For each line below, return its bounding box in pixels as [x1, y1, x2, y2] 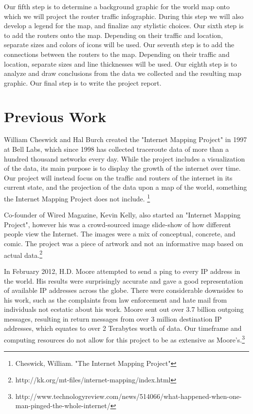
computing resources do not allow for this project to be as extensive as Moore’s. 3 [4, 333, 245, 344]
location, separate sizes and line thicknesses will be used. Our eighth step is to [4, 58, 237, 69]
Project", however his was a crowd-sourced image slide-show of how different [4, 219, 231, 229]
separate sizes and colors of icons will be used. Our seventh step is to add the [4, 39, 235, 50]
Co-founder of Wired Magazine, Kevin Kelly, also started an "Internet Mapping [4, 210, 241, 220]
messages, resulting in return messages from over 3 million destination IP [4, 313, 222, 324]
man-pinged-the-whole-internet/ [15, 400, 110, 411]
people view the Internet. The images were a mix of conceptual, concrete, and [4, 229, 235, 239]
